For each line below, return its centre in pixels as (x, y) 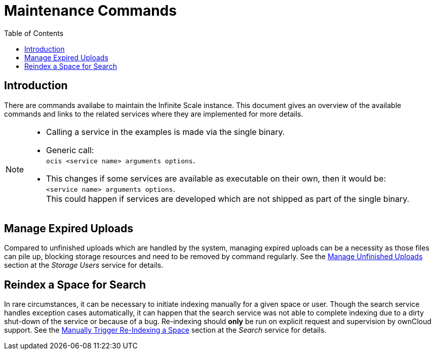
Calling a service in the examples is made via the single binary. (166, 132)
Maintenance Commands (90, 11)
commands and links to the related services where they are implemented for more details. (154, 114)
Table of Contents (34, 33)
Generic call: (70, 150)
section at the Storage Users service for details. (84, 265)
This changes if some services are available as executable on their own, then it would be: (216, 178)
